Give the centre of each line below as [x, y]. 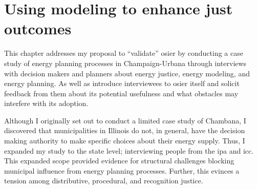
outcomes [38, 28]
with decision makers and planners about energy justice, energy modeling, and [127, 73]
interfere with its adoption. [46, 103]
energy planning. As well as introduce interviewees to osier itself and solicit [122, 83]
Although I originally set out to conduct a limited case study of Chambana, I [125, 120]
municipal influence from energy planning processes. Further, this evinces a [122, 170]
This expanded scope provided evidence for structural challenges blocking [119, 161]
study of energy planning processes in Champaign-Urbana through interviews [125, 63]
